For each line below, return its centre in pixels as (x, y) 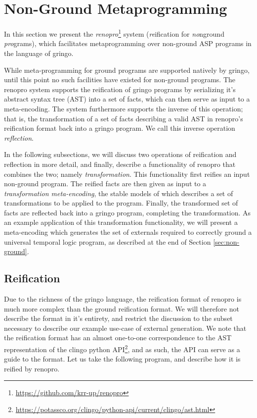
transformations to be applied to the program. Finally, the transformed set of (121, 203)
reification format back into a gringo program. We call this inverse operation (120, 128)
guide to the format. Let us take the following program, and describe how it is (122, 359)
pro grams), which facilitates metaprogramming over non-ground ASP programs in (128, 43)
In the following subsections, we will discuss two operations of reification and (120, 154)
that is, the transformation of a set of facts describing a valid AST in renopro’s (124, 118)
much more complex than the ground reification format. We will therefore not (122, 308)
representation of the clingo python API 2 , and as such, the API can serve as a (122, 348)
